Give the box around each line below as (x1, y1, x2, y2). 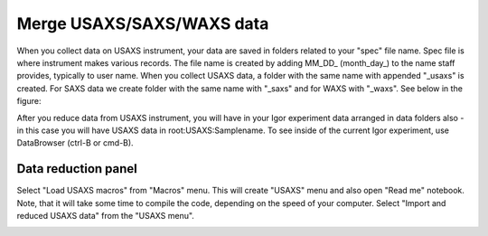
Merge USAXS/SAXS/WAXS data (16, 14, 269, 33)
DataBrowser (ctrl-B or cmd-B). (16, 137, 135, 148)
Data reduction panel (16, 161, 137, 176)
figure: (16, 96, 42, 107)
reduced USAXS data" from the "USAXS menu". (16, 210, 194, 221)
